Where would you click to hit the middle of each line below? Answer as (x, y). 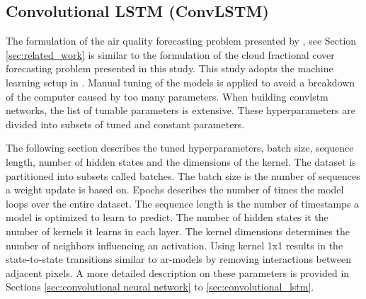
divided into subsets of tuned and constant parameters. (125, 124)
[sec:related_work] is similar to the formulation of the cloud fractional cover (170, 54)
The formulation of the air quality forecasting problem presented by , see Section (181, 41)
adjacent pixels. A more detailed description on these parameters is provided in (178, 272)
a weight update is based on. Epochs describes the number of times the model (175, 190)
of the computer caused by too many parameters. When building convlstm (167, 96)
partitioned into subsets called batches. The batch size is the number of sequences (183, 175)
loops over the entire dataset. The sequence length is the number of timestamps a (183, 203)
